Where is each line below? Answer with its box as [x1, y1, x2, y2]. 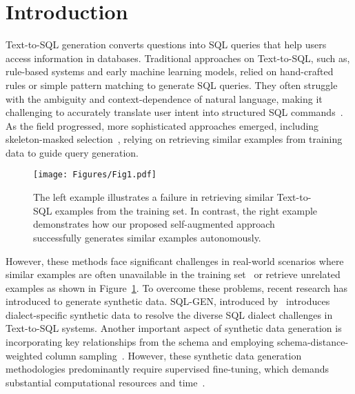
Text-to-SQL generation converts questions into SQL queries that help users [6, 37, 327, 52]
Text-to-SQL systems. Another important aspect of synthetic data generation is [6, 321, 342, 335]
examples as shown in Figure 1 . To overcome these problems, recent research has [6, 280, 347, 295]
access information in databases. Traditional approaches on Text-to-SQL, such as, [6, 50, 350, 65]
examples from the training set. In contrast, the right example [55, 203, 318, 217]
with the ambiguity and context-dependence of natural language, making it [6, 91, 323, 106]
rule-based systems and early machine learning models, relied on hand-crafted [6, 64, 334, 79]
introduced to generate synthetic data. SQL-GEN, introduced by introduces [6, 294, 330, 308]
